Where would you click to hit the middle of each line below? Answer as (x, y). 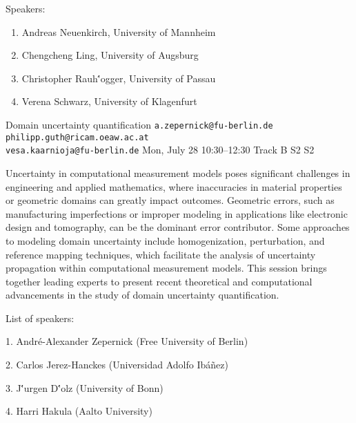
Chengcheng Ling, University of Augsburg (110, 55)
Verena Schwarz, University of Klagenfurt (109, 101)
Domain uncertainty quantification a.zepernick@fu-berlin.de (139, 124)
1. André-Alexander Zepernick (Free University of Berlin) (127, 341)
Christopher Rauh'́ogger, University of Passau (119, 78)
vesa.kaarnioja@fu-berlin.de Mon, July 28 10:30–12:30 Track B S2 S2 (160, 150)
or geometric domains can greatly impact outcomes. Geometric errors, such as (170, 200)
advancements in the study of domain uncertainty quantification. (142, 295)
